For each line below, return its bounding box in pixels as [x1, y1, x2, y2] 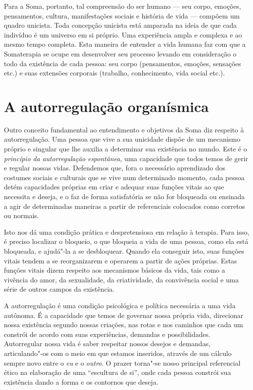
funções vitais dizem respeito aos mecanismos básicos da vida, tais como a [4, 265, 225, 275]
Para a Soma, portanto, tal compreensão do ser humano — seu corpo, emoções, [4, 1, 241, 11]
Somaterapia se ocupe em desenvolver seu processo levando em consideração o [4, 48, 236, 58]
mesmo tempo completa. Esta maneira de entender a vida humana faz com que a [4, 39, 246, 49]
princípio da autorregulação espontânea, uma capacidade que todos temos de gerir [4, 153, 248, 163]
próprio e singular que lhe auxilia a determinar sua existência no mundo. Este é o [4, 144, 247, 154]
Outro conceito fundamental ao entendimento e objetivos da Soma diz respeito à [4, 124, 244, 134]
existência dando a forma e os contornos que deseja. [4, 376, 158, 387]
